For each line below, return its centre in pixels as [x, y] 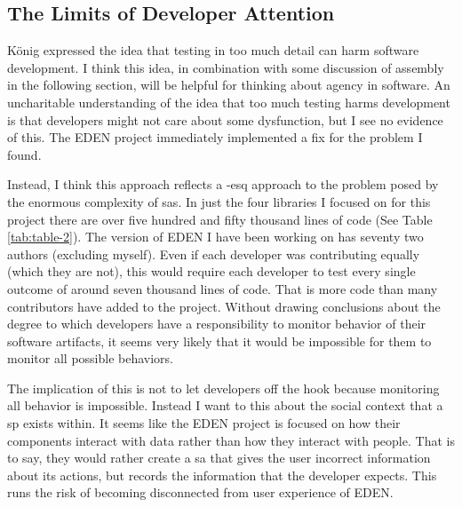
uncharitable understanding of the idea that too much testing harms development [229, 102]
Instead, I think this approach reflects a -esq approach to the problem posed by [223, 184]
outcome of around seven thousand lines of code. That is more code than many [223, 288]
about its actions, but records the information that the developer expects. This [222, 475]
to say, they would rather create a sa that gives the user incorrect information [219, 458]
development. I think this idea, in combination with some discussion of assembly [226, 67]
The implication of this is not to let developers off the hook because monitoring [223, 388]
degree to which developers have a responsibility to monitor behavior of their [217, 324]
